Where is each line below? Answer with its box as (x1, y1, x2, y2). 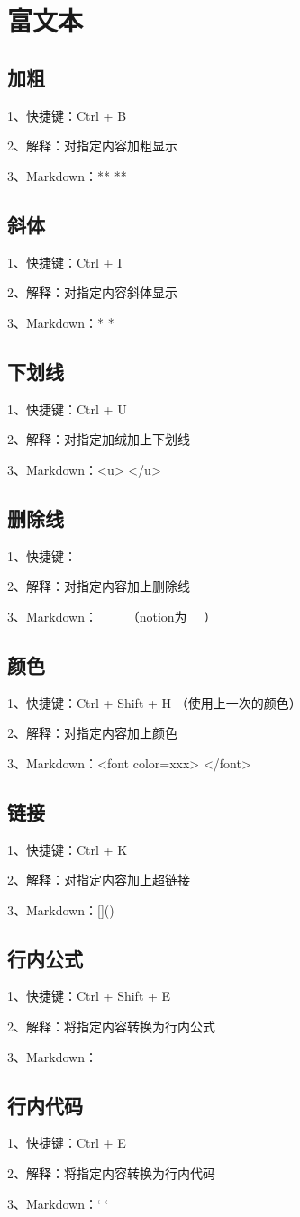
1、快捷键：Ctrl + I (7, 252, 123, 271)
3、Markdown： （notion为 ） (7, 606, 217, 625)
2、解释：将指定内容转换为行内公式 (7, 1017, 215, 1036)
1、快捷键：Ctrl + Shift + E (7, 986, 171, 1005)
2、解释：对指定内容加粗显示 (7, 136, 177, 155)
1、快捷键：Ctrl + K (7, 840, 128, 858)
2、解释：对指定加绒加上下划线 (7, 430, 190, 449)
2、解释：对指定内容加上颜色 (7, 723, 177, 742)
